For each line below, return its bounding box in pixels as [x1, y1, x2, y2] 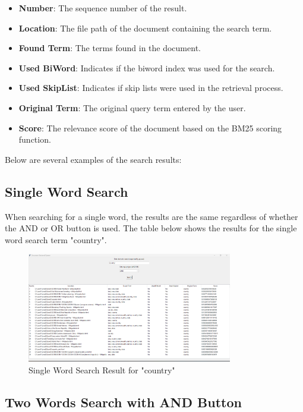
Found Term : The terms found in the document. [18, 42, 201, 54]
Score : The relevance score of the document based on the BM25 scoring [18, 121, 282, 134]
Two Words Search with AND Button [5, 392, 242, 411]
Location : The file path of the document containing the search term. [18, 21, 272, 34]
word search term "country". [5, 233, 107, 246]
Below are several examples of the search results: [5, 153, 182, 165]
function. [18, 133, 51, 146]
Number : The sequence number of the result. [18, 2, 187, 14]
